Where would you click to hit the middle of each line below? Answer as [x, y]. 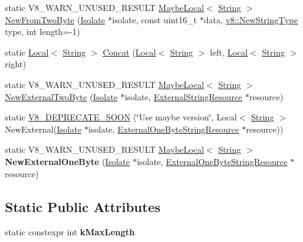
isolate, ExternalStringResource [184, 96]
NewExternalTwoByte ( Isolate [61, 96]
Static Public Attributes [83, 206]
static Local [27, 52]
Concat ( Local [130, 52]
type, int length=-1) [42, 31]
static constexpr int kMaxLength [70, 232]
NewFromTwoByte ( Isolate [55, 19]
